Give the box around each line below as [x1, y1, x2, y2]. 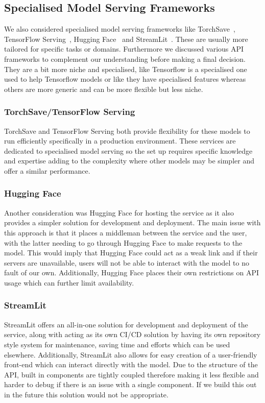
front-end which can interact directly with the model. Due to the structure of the [4, 359, 258, 370]
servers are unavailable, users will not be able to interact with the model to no [4, 257, 249, 268]
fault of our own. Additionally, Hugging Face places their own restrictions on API [4, 267, 259, 278]
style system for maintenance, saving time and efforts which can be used [4, 339, 230, 349]
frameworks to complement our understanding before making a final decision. [4, 53, 246, 64]
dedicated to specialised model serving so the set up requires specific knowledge [4, 145, 253, 156]
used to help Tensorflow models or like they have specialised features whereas [4, 74, 246, 84]
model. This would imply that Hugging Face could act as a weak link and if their [4, 247, 258, 258]
